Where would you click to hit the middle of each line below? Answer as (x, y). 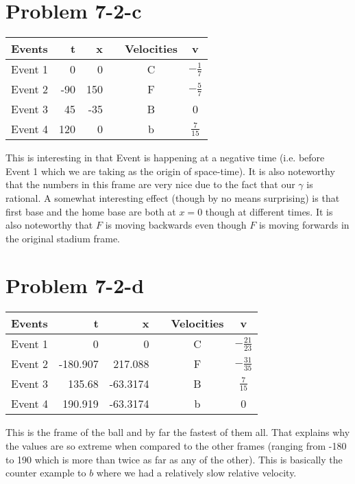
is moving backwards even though (176, 225)
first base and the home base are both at (91, 211)
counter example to (46, 473)
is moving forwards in (304, 225)
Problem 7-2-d (75, 285)
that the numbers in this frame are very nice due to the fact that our (150, 184)
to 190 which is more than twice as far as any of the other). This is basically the (174, 459)
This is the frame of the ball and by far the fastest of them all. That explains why (178, 432)
